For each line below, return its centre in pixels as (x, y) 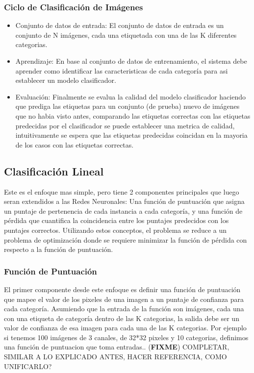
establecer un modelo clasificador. (66, 80)
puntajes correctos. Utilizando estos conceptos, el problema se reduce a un (115, 230)
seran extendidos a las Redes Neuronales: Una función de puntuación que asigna (124, 201)
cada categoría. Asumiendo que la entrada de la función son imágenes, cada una (124, 309)
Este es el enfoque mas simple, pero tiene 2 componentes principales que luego (122, 191)
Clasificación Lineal (54, 171)
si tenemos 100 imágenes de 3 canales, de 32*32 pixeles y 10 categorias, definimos (126, 337)
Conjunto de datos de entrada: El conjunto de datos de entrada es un (120, 25)
